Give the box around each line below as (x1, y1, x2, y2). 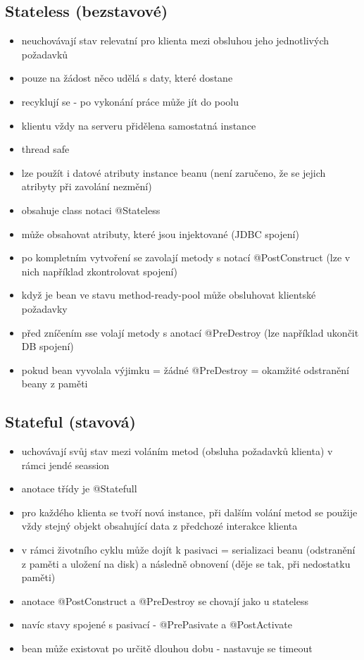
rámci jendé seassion (21, 457, 110, 472)
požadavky (21, 301, 68, 316)
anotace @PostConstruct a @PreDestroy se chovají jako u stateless (21, 593, 308, 608)
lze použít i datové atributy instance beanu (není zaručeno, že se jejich (21, 165, 326, 180)
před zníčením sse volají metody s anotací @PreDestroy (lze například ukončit (21, 325, 359, 340)
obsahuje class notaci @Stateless (21, 202, 161, 217)
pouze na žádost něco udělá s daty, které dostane (21, 70, 233, 85)
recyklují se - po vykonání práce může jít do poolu (21, 94, 239, 108)
